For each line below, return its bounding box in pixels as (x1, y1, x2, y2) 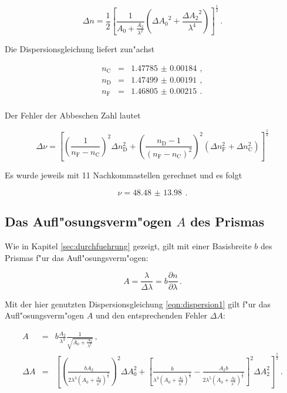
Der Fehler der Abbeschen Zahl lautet (5, 109, 141, 121)
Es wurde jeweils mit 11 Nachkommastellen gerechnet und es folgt (5, 169, 242, 181)
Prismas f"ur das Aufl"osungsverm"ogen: (5, 251, 148, 263)
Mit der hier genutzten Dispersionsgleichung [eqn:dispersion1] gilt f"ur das (5, 297, 271, 310)
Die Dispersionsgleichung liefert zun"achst (5, 43, 155, 55)
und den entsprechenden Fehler (95, 309, 208, 321)
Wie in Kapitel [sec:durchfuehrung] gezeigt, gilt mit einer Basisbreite (5, 240, 252, 252)
